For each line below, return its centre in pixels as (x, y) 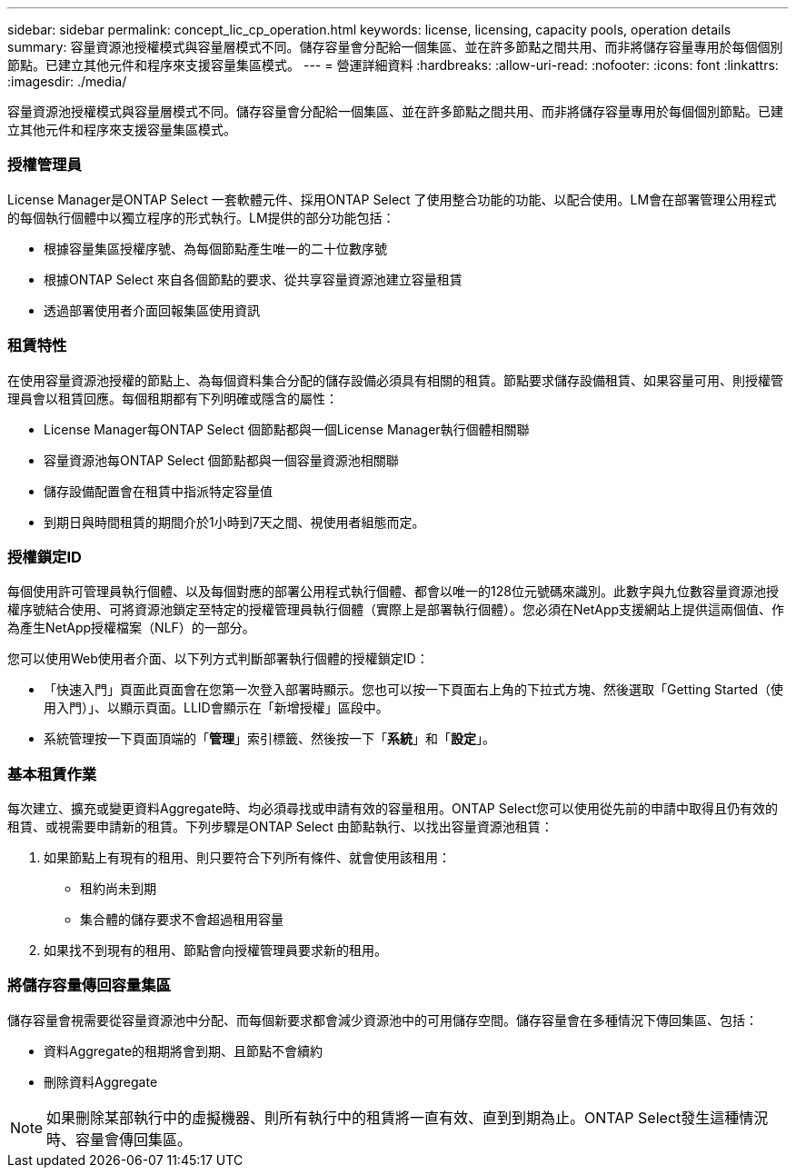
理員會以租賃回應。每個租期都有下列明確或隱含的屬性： (173, 398)
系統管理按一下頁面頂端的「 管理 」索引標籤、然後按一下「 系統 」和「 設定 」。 (269, 739)
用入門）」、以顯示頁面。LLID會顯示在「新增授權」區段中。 (216, 708)
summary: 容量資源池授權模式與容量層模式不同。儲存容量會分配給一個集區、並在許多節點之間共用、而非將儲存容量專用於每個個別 (395, 47)
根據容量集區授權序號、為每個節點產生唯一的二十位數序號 (215, 248)
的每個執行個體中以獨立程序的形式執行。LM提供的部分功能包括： (201, 217)
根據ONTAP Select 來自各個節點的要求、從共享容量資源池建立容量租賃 (253, 279)
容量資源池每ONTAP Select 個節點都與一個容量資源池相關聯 (221, 460)
